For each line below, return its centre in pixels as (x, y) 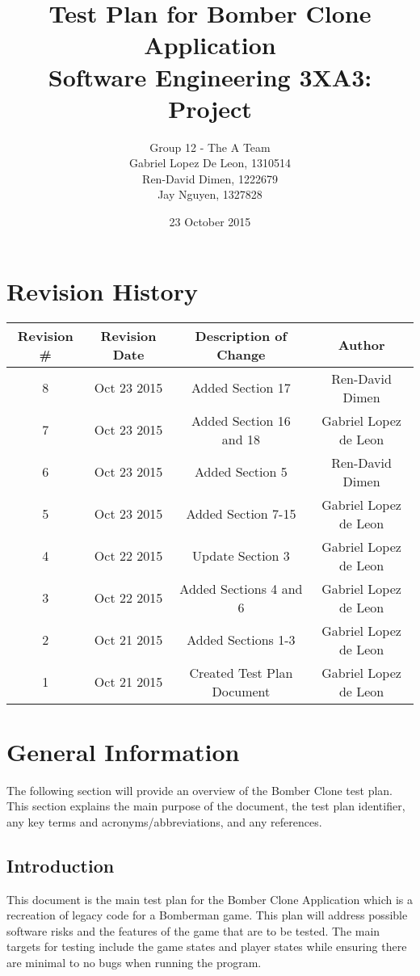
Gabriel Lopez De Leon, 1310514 (210, 163)
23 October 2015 (210, 222)
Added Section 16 (241, 420)
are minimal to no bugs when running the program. (134, 963)
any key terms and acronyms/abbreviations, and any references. (164, 821)
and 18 (241, 439)
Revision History (102, 290)
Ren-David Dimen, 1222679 (210, 178)
